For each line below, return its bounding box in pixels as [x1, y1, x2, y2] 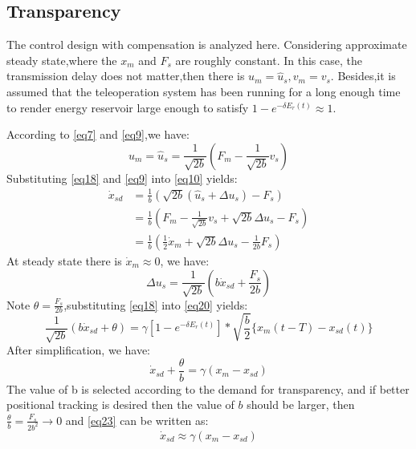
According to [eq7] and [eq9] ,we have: [6, 126, 190, 143]
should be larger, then [247, 396, 355, 413]
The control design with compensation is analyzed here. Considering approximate [6, 36, 407, 53]
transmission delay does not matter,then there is [6, 67, 245, 84]
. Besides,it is [330, 67, 396, 84]
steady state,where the [6, 51, 117, 68]
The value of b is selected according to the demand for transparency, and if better [6, 380, 410, 397]
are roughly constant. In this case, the [175, 51, 362, 68]
